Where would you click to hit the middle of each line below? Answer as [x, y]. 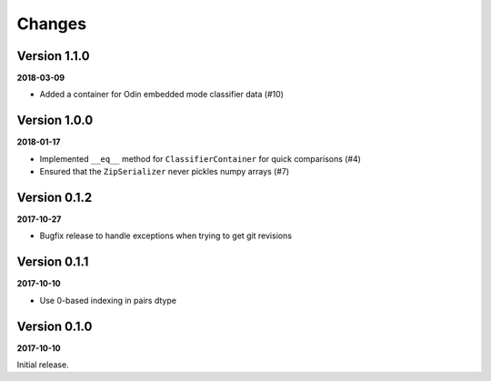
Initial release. [43, 365]
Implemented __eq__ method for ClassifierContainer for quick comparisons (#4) [200, 158]
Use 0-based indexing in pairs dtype [108, 300]
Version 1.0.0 [55, 120]
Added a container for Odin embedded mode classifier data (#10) [161, 95]
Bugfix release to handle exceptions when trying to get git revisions [166, 236]
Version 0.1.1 [53, 262]
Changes [51, 24]
